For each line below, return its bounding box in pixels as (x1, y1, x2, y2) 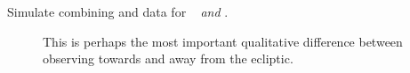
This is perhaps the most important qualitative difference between (43, 32, 403, 50)
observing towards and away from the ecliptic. (43, 49, 293, 68)
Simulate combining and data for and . (7, 3, 229, 20)
